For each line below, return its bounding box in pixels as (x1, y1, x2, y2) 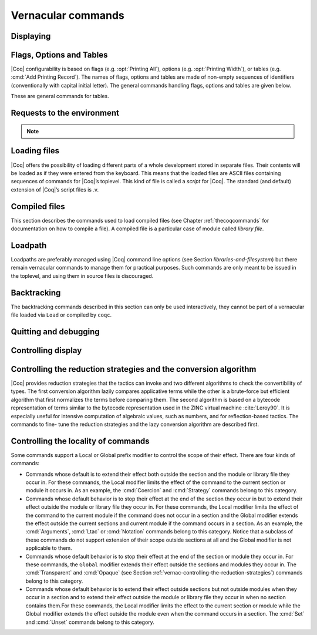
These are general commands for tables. (11, 93, 109, 100)
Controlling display (11, 345, 82, 355)
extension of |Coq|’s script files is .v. (11, 186, 99, 193)
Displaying (11, 31, 51, 41)
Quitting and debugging (11, 327, 100, 337)
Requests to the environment (11, 108, 120, 118)
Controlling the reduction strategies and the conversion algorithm (11, 364, 257, 374)
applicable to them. (25, 545, 72, 552)
